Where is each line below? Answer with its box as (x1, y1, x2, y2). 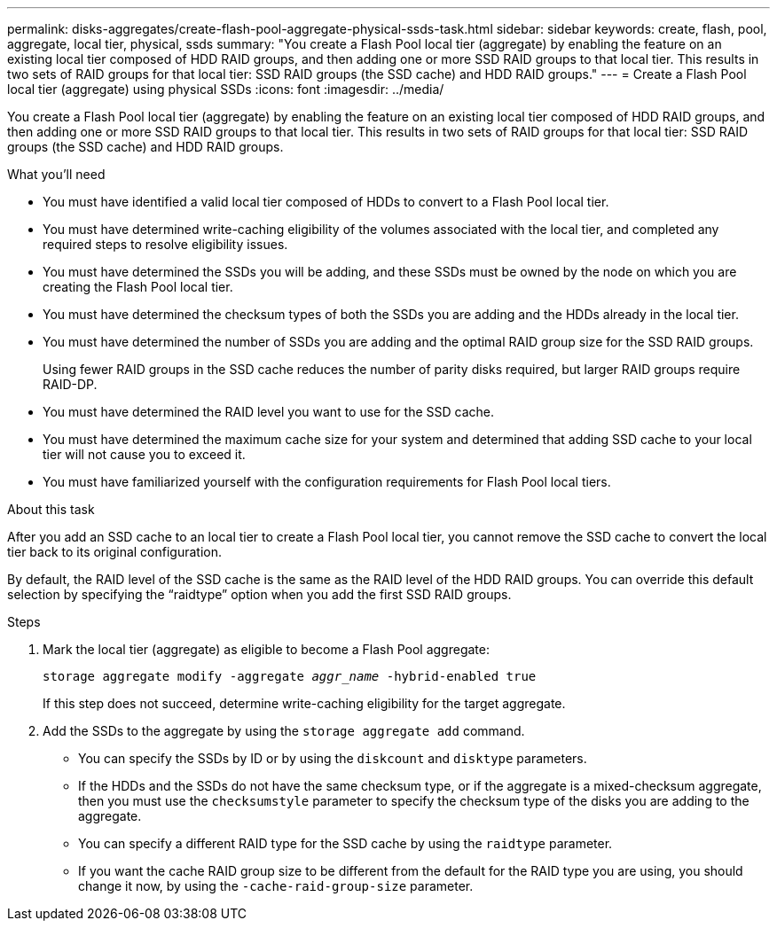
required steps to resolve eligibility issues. (43, 237, 288, 252)
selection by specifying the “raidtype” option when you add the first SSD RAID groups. (7, 587, 512, 602)
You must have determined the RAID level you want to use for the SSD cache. (43, 404, 494, 419)
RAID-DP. (43, 377, 98, 392)
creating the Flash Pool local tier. (43, 279, 233, 294)
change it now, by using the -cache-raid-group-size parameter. (78, 878, 474, 893)
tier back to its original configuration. (7, 544, 222, 559)
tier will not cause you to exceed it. (43, 447, 246, 462)
